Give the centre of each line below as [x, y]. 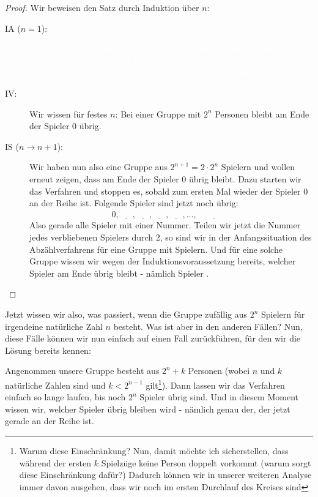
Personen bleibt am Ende [262, 114]
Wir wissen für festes [68, 114]
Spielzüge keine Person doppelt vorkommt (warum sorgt [206, 462]
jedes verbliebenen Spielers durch [91, 237]
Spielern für [283, 314]
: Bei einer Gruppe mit [158, 114]
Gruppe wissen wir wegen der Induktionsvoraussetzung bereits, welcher [163, 261]
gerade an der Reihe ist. [50, 421]
